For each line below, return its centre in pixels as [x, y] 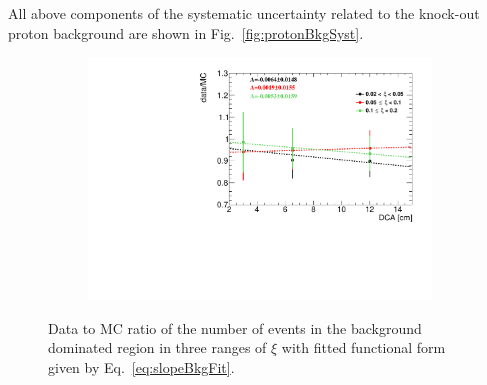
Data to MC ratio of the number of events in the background [235, 327]
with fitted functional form [363, 347]
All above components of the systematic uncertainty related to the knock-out [244, 13]
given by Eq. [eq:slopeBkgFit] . [141, 367]
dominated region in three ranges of [157, 347]
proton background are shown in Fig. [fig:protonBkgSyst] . [186, 32]
